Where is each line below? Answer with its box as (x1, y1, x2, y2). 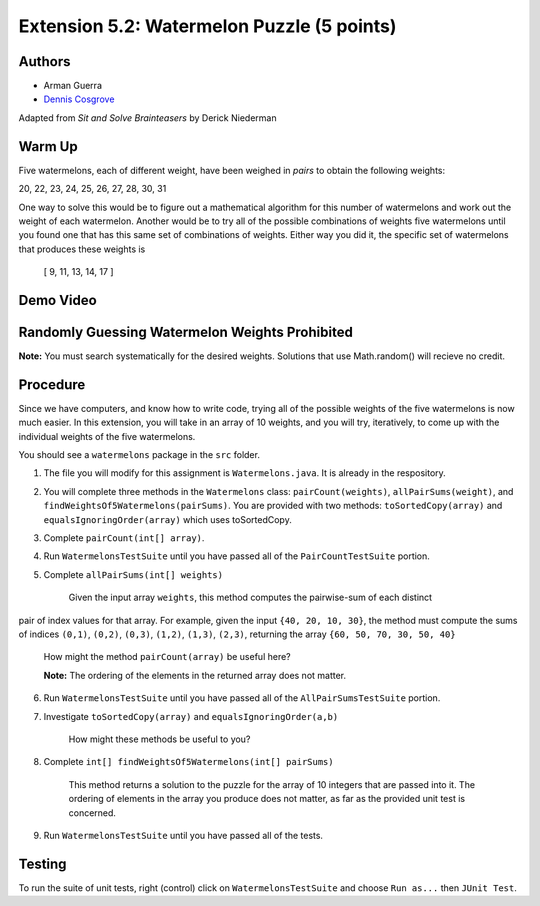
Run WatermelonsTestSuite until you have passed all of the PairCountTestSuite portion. (43, 550, 430, 562)
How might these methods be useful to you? (68, 733, 251, 745)
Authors (18, 53, 71, 70)
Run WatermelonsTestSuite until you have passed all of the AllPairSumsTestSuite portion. (43, 692, 441, 704)
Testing (18, 855, 67, 872)
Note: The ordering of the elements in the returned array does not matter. (43, 669, 347, 681)
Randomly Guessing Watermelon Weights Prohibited (18, 323, 354, 340)
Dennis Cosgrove (43, 93, 115, 105)
